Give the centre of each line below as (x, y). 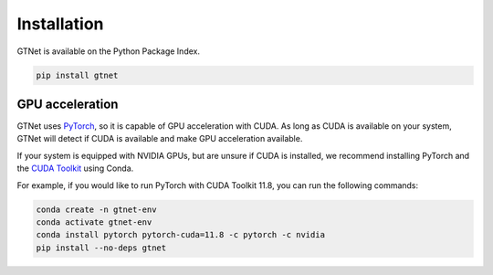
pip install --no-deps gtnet (101, 248)
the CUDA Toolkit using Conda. (75, 168)
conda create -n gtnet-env (96, 209)
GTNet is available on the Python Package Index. (109, 51)
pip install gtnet (77, 75)
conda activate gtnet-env (94, 222)
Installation (60, 24)
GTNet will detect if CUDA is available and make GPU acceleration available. (160, 139)
